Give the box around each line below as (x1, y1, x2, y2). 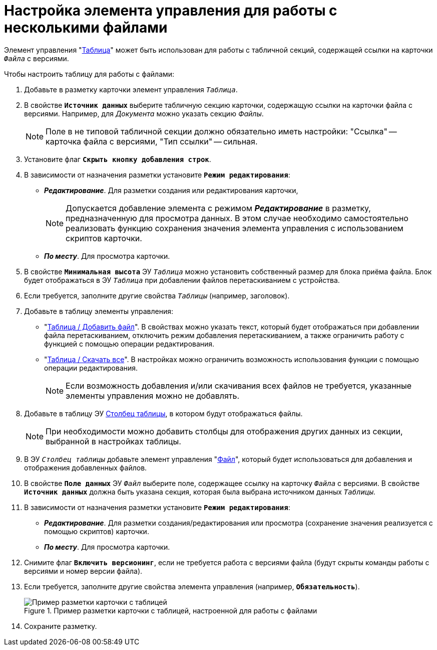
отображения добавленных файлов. (24, 463, 147, 472)
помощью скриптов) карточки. (44, 527, 149, 536)
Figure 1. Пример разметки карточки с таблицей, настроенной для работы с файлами (24, 606, 317, 615)
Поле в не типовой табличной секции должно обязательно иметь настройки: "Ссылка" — (46, 126, 397, 136)
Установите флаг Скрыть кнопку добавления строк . (24, 154, 211, 164)
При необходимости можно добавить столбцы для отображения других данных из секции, (46, 426, 403, 436)
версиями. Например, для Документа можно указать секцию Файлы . (24, 109, 264, 118)
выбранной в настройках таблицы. (46, 436, 181, 446)
